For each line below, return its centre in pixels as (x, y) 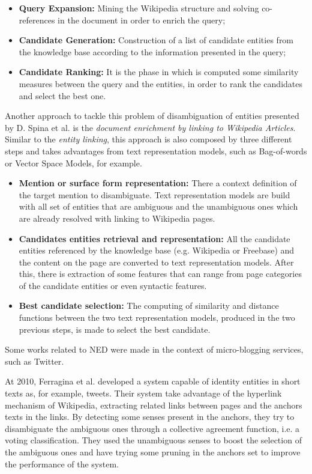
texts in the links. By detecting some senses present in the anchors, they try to (150, 417)
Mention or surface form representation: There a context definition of (158, 183)
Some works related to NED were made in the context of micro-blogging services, (154, 349)
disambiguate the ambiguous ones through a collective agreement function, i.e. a (152, 428)
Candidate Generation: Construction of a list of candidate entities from (156, 40)
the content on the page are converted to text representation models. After (156, 262)
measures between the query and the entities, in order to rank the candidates (161, 83)
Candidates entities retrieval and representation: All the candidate (154, 238)
